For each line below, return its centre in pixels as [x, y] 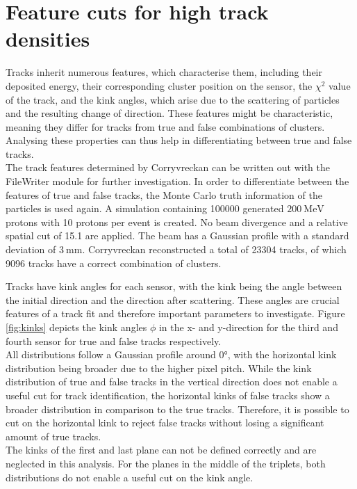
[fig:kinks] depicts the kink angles [76, 327]
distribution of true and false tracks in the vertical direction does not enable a [172, 382]
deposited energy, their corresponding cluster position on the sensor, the [159, 85]
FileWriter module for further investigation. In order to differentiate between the [177, 181]
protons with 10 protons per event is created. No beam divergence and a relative [177, 222]
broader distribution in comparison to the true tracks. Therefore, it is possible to [177, 409]
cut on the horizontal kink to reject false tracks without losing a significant [165, 423]
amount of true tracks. [53, 436]
